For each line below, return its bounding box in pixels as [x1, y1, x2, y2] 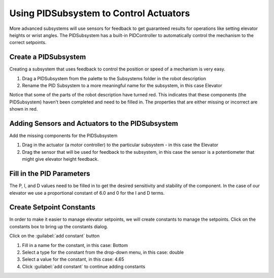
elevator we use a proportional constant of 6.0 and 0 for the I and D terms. [9, 190, 165, 196]
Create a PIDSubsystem [9, 53, 86, 61]
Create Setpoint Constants [9, 203, 96, 212]
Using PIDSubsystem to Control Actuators [9, 8, 190, 19]
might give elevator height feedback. [22, 156, 99, 162]
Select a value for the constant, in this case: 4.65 [22, 256, 124, 262]
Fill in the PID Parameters [9, 169, 91, 178]
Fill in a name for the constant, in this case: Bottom [22, 242, 128, 248]
